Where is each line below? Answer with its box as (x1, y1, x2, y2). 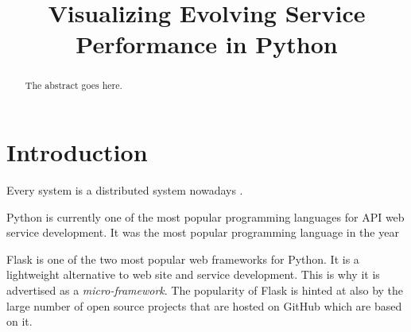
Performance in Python (76, 28, 338, 60)
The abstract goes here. (25, 79, 122, 92)
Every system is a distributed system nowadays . (6, 181, 243, 198)
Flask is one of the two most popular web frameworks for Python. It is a (6, 250, 359, 267)
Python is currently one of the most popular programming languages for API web (6, 208, 405, 225)
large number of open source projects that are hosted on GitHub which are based (6, 297, 402, 314)
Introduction (6, 136, 148, 168)
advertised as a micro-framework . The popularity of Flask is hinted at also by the (6, 281, 404, 298)
